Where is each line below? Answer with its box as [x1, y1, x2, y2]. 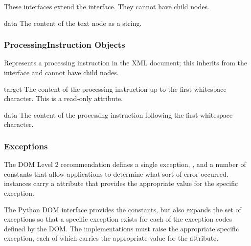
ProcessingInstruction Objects [4, 39, 125, 51]
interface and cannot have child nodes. [4, 67, 119, 77]
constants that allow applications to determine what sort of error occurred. [4, 168, 228, 179]
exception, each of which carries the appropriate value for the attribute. [4, 233, 219, 243]
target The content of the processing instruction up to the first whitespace [4, 83, 227, 94]
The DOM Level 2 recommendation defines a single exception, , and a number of [4, 159, 246, 169]
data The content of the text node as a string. [4, 18, 142, 28]
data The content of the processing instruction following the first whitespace [4, 109, 233, 120]
